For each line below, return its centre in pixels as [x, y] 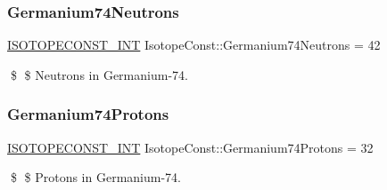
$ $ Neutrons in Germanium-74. [99, 74]
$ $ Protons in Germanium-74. [95, 177]
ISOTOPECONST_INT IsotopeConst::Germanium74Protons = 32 [190, 147]
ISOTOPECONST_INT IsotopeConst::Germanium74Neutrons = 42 [194, 45]
